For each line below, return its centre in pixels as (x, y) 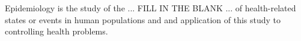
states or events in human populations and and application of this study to (143, 19)
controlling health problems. (56, 31)
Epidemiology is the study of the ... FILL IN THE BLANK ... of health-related (150, 8)
